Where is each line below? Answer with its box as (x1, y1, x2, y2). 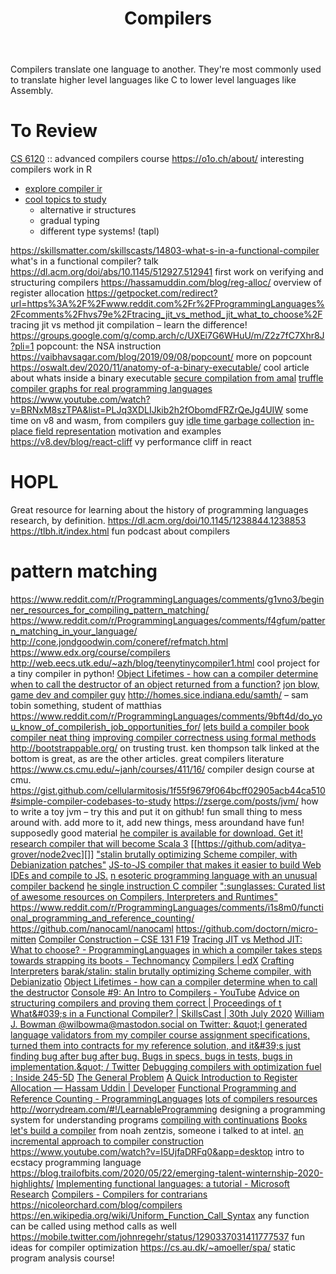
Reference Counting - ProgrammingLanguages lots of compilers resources (10, 1093, 318, 1104)
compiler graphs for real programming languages (10, 383, 213, 395)
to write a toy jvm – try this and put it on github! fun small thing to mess (10, 806, 303, 817)
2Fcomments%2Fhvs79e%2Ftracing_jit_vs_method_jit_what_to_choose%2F (10, 308, 323, 321)
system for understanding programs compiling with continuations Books (10, 1114, 308, 1126)
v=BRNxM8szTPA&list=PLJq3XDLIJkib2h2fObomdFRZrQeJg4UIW (10, 404, 284, 416)
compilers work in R (10, 163, 93, 176)
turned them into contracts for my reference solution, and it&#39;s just (10, 1040, 302, 1051)
